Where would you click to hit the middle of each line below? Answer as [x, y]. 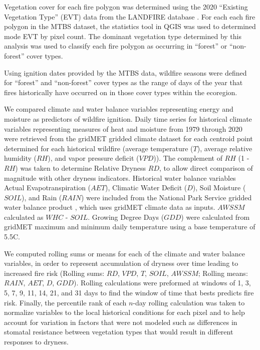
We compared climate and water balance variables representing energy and [119, 109]
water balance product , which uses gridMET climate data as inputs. [110, 207]
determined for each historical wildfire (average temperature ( [99, 148]
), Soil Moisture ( [219, 188]
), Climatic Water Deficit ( [146, 188]
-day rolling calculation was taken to [189, 302]
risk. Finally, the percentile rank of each [65, 302]
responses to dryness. [36, 341]
